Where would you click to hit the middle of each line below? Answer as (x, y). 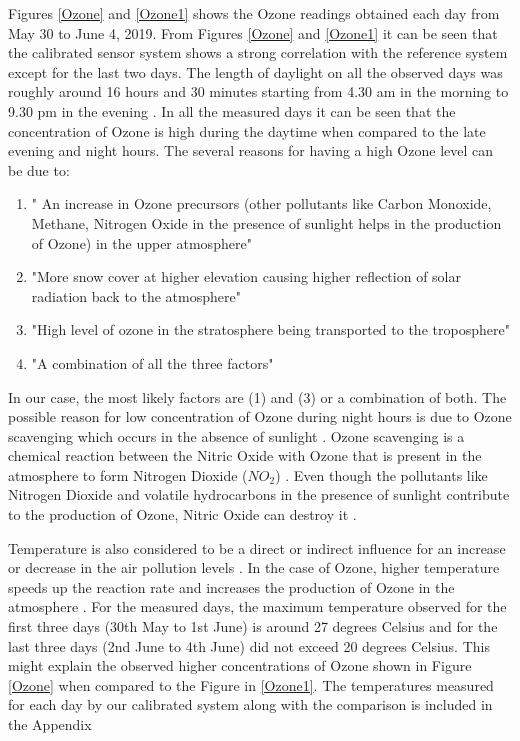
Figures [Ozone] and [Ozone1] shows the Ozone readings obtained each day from (254, 13)
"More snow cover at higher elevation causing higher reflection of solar (246, 276)
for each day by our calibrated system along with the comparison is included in (250, 704)
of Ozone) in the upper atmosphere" (141, 242)
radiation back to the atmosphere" (136, 295)
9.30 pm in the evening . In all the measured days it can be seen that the (232, 110)
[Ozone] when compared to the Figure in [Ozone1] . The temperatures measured (251, 684)
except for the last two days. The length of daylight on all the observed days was (255, 71)
